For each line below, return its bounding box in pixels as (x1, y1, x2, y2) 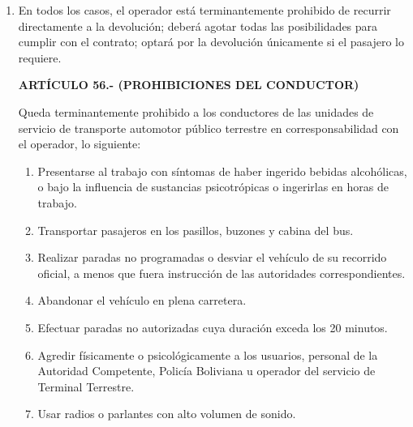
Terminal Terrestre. (37, 378, 135, 395)
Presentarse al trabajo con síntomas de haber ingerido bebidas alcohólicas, (37, 162, 407, 179)
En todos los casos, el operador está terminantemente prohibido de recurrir (18, 2, 391, 18)
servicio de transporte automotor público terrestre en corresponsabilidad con (18, 119, 399, 136)
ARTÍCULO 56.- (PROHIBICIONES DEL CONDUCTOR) (18, 76, 359, 93)
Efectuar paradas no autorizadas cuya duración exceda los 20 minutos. (37, 318, 388, 335)
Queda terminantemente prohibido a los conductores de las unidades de (18, 103, 374, 120)
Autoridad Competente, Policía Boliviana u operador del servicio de (37, 362, 376, 379)
